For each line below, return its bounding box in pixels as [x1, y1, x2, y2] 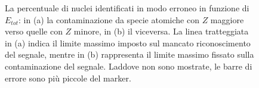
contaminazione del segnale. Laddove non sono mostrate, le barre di [5, 59, 252, 72]
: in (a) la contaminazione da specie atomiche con [18, 13, 199, 26]
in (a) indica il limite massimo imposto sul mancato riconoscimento [5, 36, 251, 49]
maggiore [210, 13, 244, 26]
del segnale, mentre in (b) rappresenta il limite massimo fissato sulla [5, 48, 254, 61]
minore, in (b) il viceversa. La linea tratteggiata [73, 25, 249, 37]
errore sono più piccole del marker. [5, 71, 131, 84]
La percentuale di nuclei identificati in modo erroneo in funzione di [5, 2, 249, 14]
